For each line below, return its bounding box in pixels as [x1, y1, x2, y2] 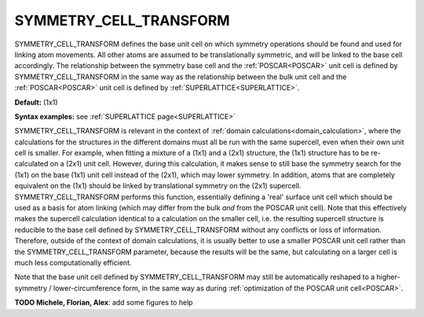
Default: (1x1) [14, 97, 58, 107]
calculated [14, 159, 49, 169]
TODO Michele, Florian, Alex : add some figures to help [14, 298, 193, 308]
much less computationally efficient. [14, 257, 132, 267]
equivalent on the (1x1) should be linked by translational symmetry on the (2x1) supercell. [14, 181, 302, 191]
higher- [376, 272, 400, 282]
